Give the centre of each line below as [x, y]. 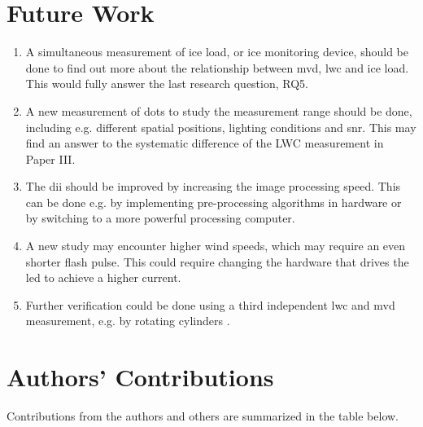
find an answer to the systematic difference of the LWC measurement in [205, 143]
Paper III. [50, 158]
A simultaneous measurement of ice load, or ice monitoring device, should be [217, 52]
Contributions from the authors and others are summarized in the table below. [203, 416]
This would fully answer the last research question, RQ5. [167, 84]
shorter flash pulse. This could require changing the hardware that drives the [217, 261]
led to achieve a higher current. [103, 277]
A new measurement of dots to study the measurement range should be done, [219, 110]
